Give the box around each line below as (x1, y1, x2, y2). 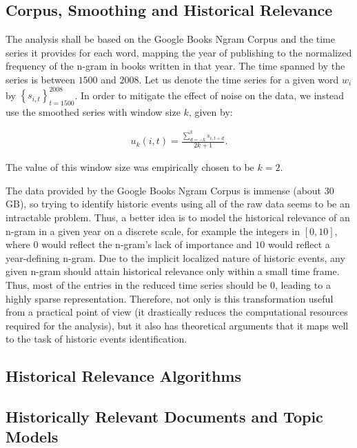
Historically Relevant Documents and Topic (6, 406, 323, 427)
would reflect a (267, 237, 330, 252)
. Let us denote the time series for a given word (139, 72, 339, 86)
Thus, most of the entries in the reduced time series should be (6, 277, 267, 292)
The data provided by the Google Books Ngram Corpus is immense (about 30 (6, 183, 334, 197)
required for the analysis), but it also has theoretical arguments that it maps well (6, 318, 349, 332)
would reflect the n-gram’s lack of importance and (41, 237, 252, 252)
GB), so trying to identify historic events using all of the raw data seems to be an (6, 196, 350, 211)
